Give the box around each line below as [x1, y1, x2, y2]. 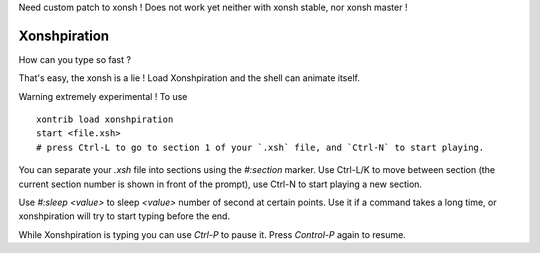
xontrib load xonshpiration [36, 114, 174, 125]
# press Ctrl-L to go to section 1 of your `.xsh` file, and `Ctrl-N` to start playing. [36, 141, 485, 153]
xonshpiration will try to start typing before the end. [18, 210, 230, 222]
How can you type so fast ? [18, 53, 132, 65]
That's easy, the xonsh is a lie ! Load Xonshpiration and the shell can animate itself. [18, 72, 360, 84]
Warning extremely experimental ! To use [18, 90, 188, 102]
